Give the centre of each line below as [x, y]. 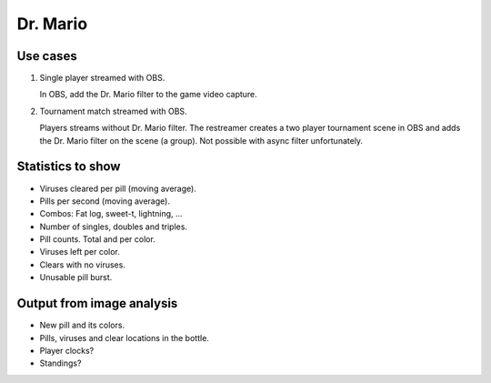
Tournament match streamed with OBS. [113, 111]
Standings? [60, 363]
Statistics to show [69, 167]
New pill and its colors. [82, 325]
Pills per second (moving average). [105, 201]
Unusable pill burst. [76, 277]
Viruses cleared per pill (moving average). [118, 188]
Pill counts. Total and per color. [98, 239]
